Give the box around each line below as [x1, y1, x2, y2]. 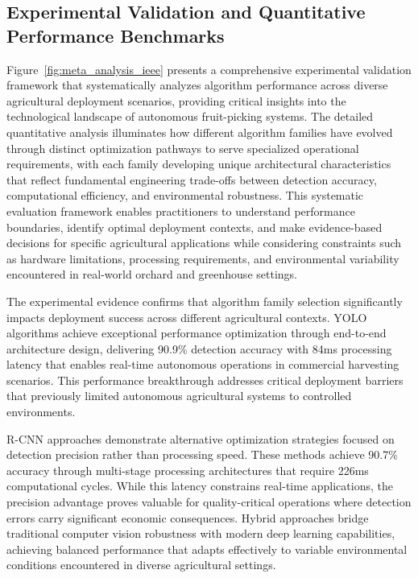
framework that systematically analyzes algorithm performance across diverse [6, 76, 388, 93]
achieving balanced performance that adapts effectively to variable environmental [6, 540, 408, 557]
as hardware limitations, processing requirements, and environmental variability [6, 250, 399, 266]
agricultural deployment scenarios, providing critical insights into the [6, 92, 346, 109]
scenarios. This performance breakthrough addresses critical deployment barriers [6, 371, 404, 388]
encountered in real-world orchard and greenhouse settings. [6, 266, 297, 283]
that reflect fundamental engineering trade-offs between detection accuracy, [6, 171, 377, 188]
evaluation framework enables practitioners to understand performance [6, 202, 355, 219]
